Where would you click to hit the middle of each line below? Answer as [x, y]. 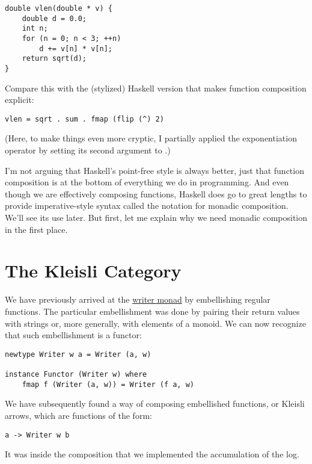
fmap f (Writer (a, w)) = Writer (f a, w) [108, 384]
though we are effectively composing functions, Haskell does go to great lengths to [156, 193]
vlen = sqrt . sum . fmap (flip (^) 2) [84, 119]
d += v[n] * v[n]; [76, 48]
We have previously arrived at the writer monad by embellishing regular [138, 299]
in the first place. [36, 229]
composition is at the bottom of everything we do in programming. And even [147, 182]
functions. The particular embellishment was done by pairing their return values [152, 311]
